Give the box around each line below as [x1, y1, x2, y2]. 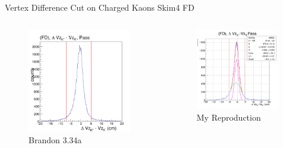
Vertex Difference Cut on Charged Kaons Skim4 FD [5, 1, 194, 13]
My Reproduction [196, 111, 261, 124]
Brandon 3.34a [29, 134, 82, 146]
